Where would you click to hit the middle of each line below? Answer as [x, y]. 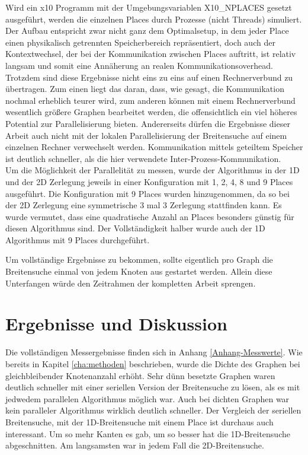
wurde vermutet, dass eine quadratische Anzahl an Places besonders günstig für [150, 216]
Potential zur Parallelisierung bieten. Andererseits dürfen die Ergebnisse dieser [148, 123]
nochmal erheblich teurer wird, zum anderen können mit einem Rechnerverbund [150, 100]
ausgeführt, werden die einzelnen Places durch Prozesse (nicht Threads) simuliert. [154, 19]
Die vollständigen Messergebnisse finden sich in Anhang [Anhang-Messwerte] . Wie [154, 352]
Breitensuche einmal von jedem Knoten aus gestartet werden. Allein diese [139, 271]
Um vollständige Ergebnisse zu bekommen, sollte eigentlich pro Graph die [139, 260]
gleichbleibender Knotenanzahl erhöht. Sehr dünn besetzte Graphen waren [140, 375]
